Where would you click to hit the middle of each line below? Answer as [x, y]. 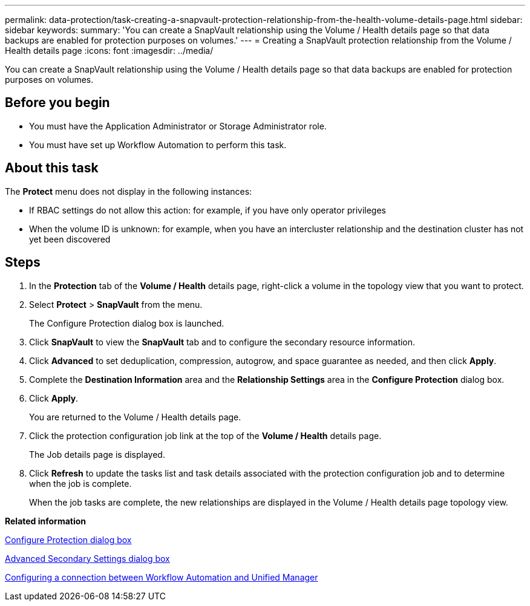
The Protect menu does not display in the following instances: [129, 191]
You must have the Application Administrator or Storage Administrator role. [178, 126]
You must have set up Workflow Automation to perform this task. [158, 145]
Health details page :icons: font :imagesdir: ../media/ [109, 50]
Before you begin [57, 103]
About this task [52, 168]
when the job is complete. [80, 483]
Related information [46, 521]
